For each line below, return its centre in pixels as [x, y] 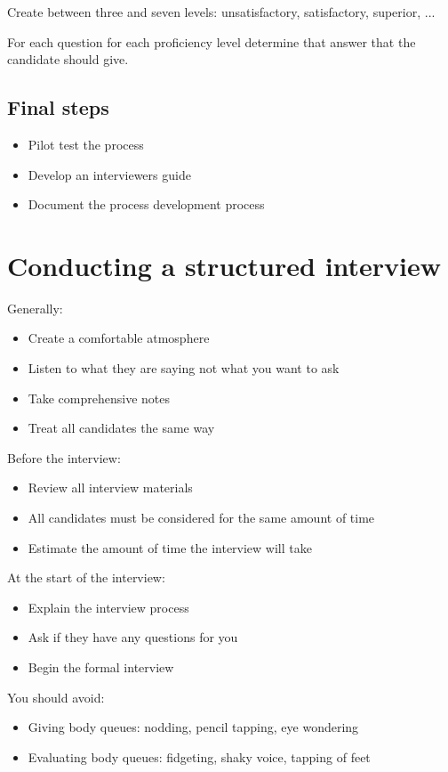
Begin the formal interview [101, 667]
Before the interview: [64, 457]
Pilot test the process [86, 144]
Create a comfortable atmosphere [119, 338]
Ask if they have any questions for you [133, 637]
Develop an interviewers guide [109, 174]
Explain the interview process [108, 607]
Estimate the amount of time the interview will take [170, 547]
